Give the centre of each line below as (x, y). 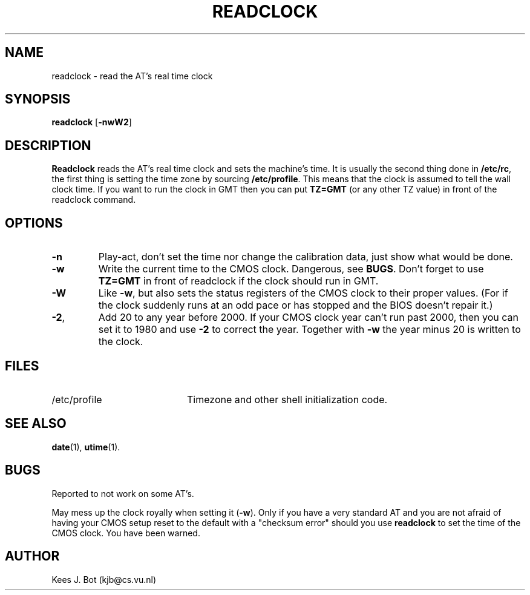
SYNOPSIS (38, 99)
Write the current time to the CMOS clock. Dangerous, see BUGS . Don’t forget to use (291, 269)
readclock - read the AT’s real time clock (132, 76)
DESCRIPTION (48, 145)
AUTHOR (32, 556)
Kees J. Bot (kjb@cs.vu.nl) (104, 579)
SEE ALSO (36, 424)
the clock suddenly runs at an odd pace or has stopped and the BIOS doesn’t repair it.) (296, 305)
